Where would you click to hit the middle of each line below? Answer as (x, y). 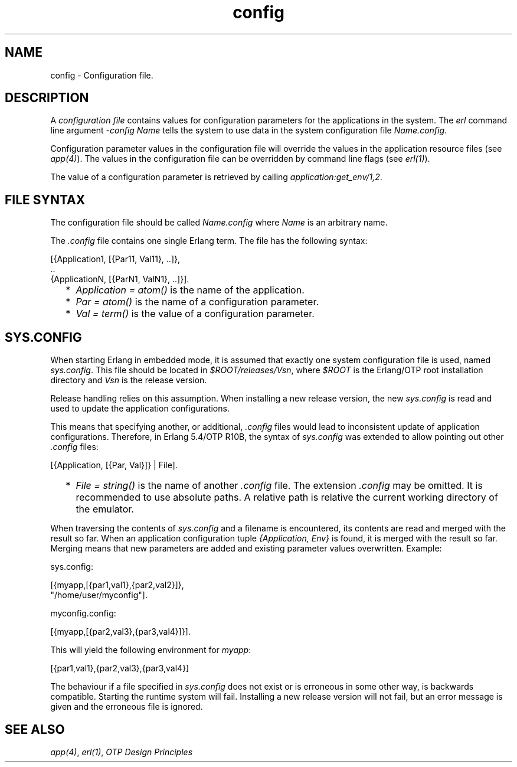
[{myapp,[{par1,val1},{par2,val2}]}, (117, 585)
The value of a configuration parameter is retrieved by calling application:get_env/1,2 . (216, 177)
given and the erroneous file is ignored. (127, 707)
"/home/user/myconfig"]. (99, 595)
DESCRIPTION (47, 98)
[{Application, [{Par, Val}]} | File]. (114, 465)
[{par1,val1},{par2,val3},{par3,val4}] (120, 668)
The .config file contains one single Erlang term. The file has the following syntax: (209, 241)
